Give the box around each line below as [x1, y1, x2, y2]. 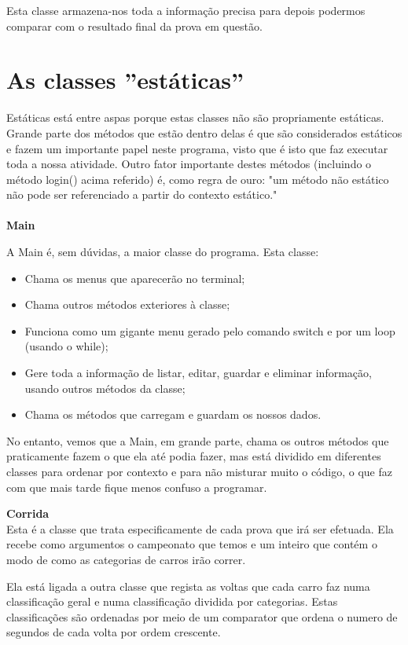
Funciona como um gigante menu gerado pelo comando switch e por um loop [24, 322, 395, 339]
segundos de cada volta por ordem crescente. [6, 624, 221, 640]
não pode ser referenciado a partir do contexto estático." [6, 186, 278, 203]
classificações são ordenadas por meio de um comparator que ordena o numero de [6, 608, 398, 625]
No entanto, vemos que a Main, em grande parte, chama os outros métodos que [6, 432, 389, 449]
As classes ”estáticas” [6, 64, 244, 96]
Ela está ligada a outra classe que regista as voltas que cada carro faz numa [6, 577, 370, 594]
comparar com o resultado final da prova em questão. [6, 17, 263, 34]
